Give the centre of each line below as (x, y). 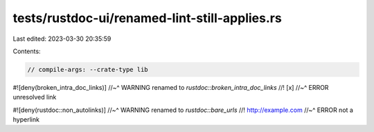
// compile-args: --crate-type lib (88, 69)
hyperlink (26, 120)
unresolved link (35, 97)
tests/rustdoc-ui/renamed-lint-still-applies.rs (147, 18)
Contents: (27, 51)
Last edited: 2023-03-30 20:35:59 (62, 39)
